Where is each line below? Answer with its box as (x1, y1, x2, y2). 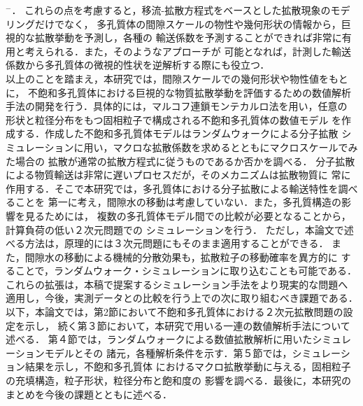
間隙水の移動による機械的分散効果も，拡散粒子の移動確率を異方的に (24, 249, 338, 264)
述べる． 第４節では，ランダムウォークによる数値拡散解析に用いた (6, 332, 313, 346)
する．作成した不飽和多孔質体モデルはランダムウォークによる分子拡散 (15, 126, 339, 141)
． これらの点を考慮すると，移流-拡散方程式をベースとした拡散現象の (11, 3, 331, 17)
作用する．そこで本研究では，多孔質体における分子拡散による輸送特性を (6, 181, 339, 195)
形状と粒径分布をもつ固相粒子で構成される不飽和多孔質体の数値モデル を (6, 112, 342, 127)
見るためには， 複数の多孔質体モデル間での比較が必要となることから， (24, 208, 351, 223)
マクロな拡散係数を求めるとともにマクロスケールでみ (113, 139, 358, 154)
